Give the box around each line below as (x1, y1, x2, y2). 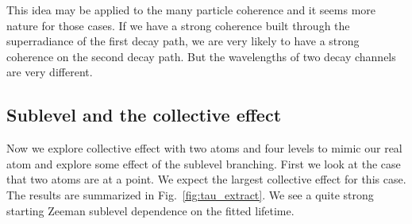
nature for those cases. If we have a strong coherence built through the (6, 17, 350, 33)
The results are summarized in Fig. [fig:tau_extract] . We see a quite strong (6, 186, 374, 203)
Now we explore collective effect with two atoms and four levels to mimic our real (6, 140, 402, 156)
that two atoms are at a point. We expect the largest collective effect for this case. (6, 171, 406, 187)
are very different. (6, 64, 93, 80)
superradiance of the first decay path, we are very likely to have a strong (6, 33, 360, 49)
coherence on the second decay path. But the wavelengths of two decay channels (6, 48, 396, 64)
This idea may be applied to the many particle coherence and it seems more (6, 2, 376, 17)
